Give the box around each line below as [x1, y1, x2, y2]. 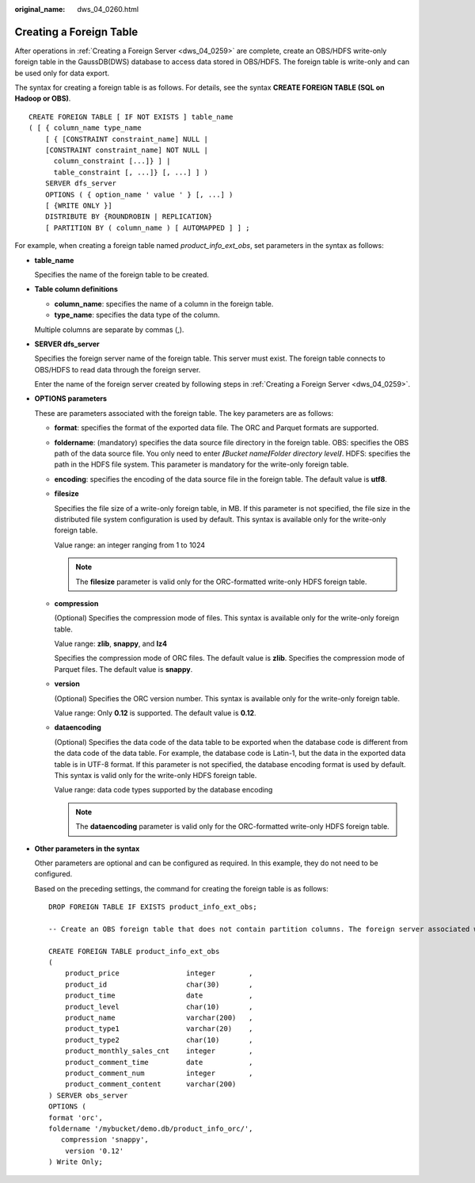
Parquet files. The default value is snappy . [54, 664, 193, 674]
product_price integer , [64, 969, 253, 978]
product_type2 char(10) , [64, 1035, 253, 1044]
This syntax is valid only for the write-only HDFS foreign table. [54, 771, 257, 780]
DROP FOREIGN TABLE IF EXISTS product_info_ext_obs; [48, 903, 257, 911]
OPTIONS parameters [34, 394, 107, 403]
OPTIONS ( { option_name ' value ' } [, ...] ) [44, 190, 234, 199]
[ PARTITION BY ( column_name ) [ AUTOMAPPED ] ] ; [44, 223, 250, 232]
